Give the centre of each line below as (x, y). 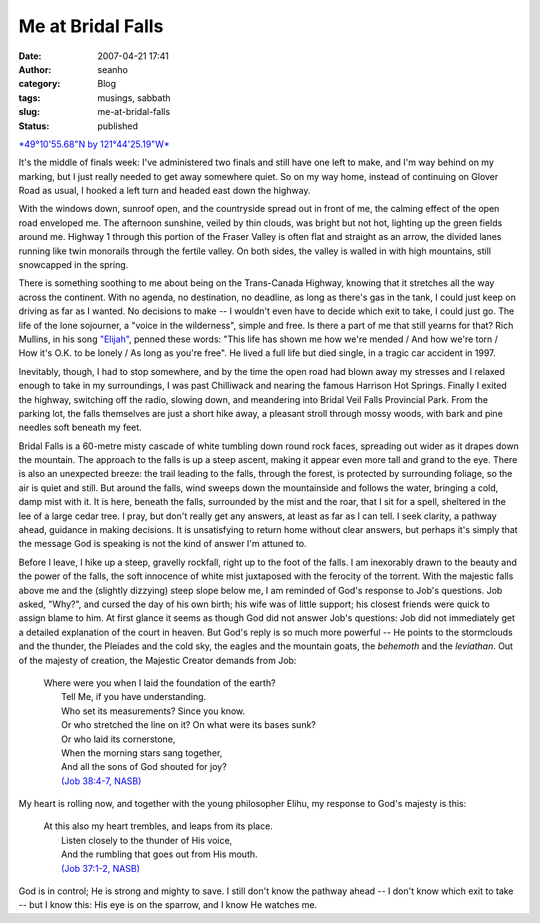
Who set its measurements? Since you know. (153, 711)
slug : (29, 112)
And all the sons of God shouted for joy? (144, 767)
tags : (29, 97)
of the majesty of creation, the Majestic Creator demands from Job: (157, 660)
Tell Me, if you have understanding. (134, 697)
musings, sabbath (134, 97)
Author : (35, 69)
